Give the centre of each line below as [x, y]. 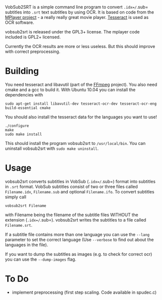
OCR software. [20, 22]
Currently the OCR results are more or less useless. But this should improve [80, 46]
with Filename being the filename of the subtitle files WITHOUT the [72, 215]
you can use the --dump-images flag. [41, 259]
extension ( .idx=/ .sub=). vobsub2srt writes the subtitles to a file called [76, 220]
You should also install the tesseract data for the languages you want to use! [81, 117]
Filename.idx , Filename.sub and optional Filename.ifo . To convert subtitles [80, 191]
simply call [16, 197]
